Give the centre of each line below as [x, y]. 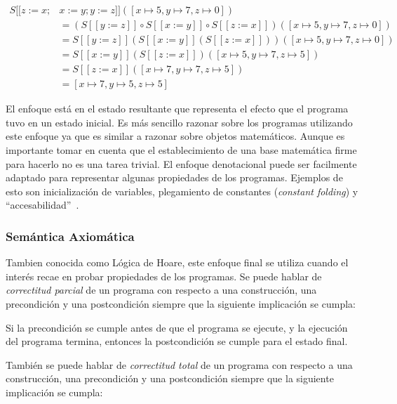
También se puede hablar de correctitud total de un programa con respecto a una [179, 364]
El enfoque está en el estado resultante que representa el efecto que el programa [177, 109]
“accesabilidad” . [42, 205]
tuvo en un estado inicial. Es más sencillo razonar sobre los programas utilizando [179, 122]
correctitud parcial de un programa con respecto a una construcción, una [161, 290]
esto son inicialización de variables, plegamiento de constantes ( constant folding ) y [182, 191]
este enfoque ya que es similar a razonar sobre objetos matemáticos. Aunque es [175, 136]
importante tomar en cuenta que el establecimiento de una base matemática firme [181, 149]
